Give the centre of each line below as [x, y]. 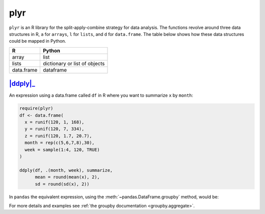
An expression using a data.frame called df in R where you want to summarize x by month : [101, 95]
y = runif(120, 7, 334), [54, 129]
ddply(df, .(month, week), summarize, [66, 170]
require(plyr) [36, 108]
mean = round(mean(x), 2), [67, 177]
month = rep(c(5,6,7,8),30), [60, 143]
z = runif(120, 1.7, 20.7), [58, 136]
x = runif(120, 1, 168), [54, 122]
